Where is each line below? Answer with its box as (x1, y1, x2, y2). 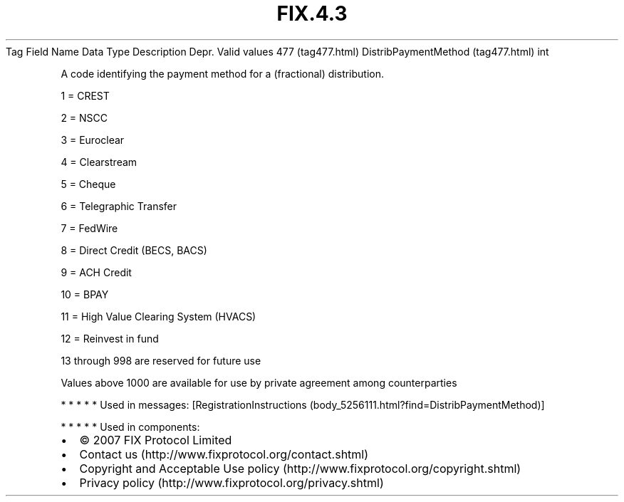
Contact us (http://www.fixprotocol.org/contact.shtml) (79, 446, 369, 461)
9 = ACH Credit (61, 266, 132, 278)
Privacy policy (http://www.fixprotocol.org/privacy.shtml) (79, 475, 384, 490)
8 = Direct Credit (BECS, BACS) (61, 244, 207, 256)
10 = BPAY (61, 288, 109, 300)
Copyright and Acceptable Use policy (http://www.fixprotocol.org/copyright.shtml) (79, 461, 521, 476)
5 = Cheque (61, 177, 116, 190)
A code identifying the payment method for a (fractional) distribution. (61, 67, 385, 80)
